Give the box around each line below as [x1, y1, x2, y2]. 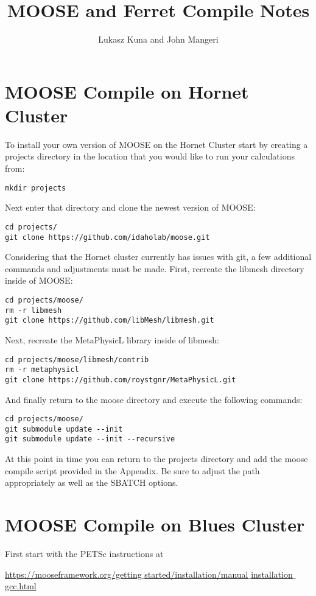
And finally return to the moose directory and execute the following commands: [5, 393, 303, 405]
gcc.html [5, 580, 37, 592]
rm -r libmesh [5, 306, 62, 315]
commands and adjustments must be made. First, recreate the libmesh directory [5, 262, 304, 275]
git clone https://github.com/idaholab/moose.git [5, 233, 210, 242]
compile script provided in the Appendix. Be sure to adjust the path [5, 464, 260, 477]
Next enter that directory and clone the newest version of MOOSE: [5, 201, 256, 214]
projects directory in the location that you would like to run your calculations [5, 150, 295, 163]
